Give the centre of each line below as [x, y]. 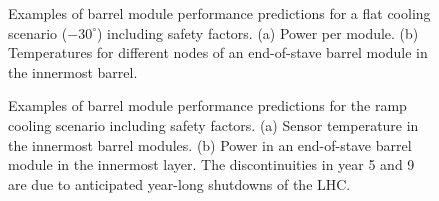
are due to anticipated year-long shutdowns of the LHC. [179, 183]
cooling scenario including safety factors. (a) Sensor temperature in [213, 124]
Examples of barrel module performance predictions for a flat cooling [219, 13]
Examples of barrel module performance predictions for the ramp [207, 105]
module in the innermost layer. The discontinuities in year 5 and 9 [211, 164]
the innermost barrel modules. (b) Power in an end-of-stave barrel [210, 144]
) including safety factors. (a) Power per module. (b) [257, 32]
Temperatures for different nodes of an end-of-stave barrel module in [218, 52]
